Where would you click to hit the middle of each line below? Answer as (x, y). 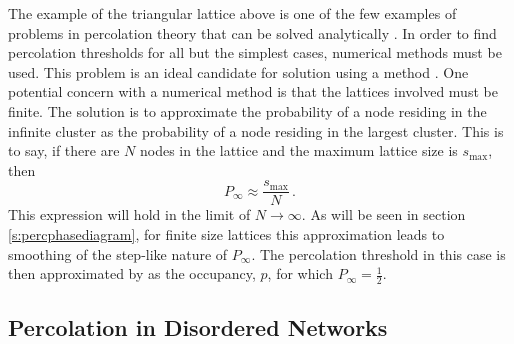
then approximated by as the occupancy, (132, 273)
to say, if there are (64, 150)
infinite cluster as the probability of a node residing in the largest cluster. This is (256, 130)
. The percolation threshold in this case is (378, 253)
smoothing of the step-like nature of (118, 253)
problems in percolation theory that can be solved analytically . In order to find (252, 32)
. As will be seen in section (383, 214)
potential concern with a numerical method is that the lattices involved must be (253, 91)
